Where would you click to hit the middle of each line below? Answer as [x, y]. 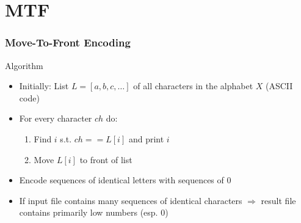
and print [146, 138]
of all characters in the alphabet [193, 86]
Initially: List [44, 86]
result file [278, 200]
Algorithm [24, 65]
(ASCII [279, 86]
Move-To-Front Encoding [68, 42]
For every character [56, 118]
